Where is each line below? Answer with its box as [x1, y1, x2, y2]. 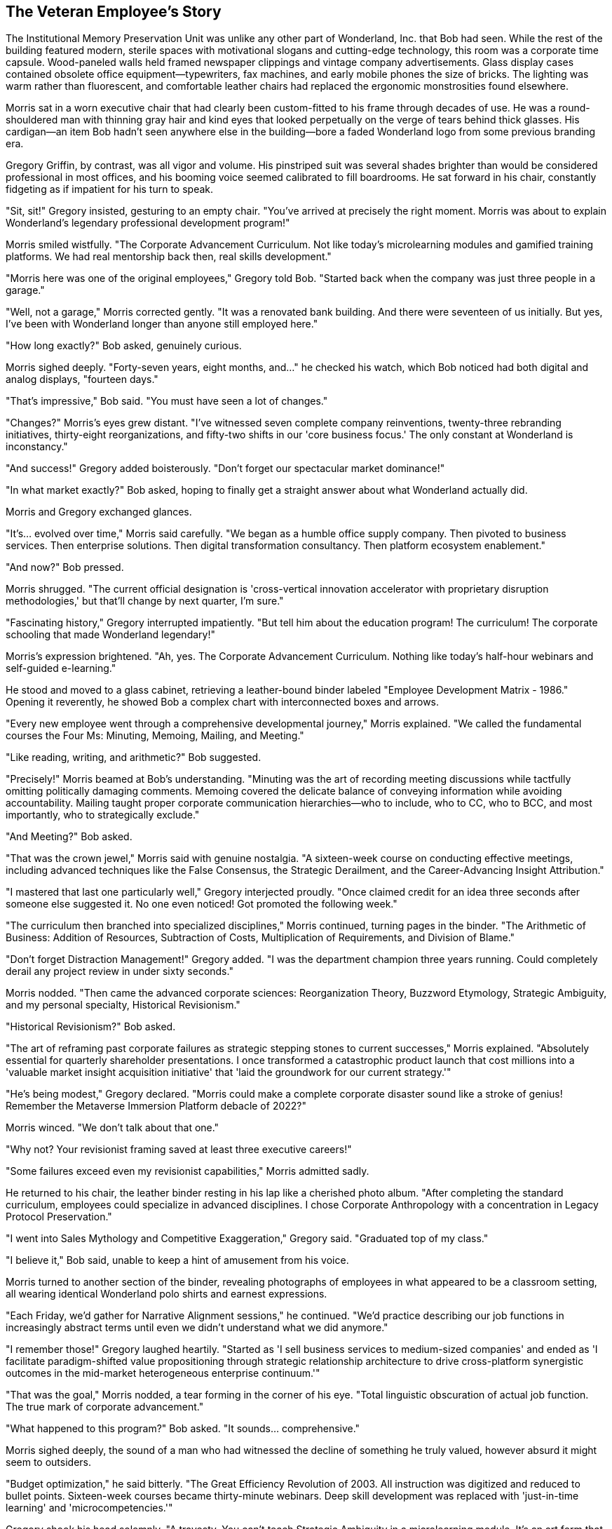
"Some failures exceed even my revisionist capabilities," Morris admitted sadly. [6, 1165, 369, 1178]
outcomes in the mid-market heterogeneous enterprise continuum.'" [6, 1367, 320, 1380]
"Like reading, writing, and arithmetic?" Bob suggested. [6, 751, 261, 764]
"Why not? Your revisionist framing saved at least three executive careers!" [6, 1143, 352, 1156]
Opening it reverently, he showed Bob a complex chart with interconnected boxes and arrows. [6, 696, 440, 708]
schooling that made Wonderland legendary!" [6, 628, 215, 641]
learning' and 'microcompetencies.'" [6, 1502, 173, 1514]
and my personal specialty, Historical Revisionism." [6, 999, 240, 1011]
